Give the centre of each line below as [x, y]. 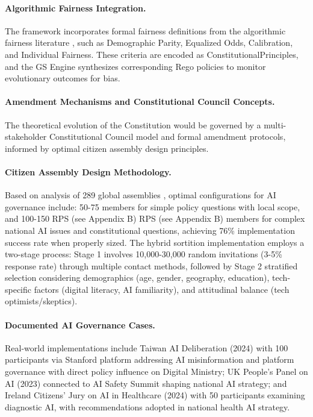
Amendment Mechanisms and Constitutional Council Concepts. [140, 102]
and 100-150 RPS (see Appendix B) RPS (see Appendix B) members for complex [155, 218]
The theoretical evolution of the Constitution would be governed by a [133, 124]
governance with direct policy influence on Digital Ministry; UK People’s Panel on [156, 372]
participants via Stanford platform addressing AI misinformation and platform [150, 359]
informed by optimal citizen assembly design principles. [107, 148]
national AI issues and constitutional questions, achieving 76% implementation [150, 230]
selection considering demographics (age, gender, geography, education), [137, 277]
